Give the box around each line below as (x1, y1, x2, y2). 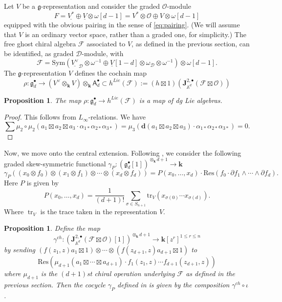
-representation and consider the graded (41, 1, 160, 11)
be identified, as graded (4, 48, 74, 58)
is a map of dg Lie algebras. (139, 95, 222, 105)
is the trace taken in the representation (40, 206, 157, 217)
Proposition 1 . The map (4, 95, 82, 105)
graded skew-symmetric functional (4, 158, 106, 168)
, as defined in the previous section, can (131, 39, 250, 49)
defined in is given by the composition (117, 279, 230, 289)
